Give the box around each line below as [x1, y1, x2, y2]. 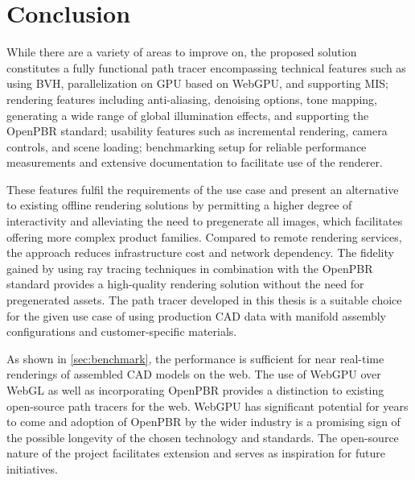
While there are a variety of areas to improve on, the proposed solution [6, 43, 357, 60]
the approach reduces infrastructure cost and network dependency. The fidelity [6, 244, 394, 261]
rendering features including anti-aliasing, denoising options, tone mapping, [6, 90, 377, 107]
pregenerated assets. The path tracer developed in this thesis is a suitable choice [6, 292, 402, 308]
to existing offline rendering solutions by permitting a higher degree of [6, 197, 352, 213]
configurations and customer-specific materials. [6, 323, 237, 340]
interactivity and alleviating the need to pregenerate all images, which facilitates [6, 213, 403, 230]
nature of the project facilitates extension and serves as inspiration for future [6, 445, 385, 461]
